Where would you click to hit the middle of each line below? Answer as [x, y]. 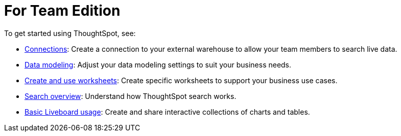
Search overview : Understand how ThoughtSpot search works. [131, 96]
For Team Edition [62, 11]
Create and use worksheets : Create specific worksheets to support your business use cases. [181, 80]
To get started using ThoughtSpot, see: [70, 33]
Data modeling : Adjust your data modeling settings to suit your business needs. [158, 64]
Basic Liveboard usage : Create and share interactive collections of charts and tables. [167, 112]
